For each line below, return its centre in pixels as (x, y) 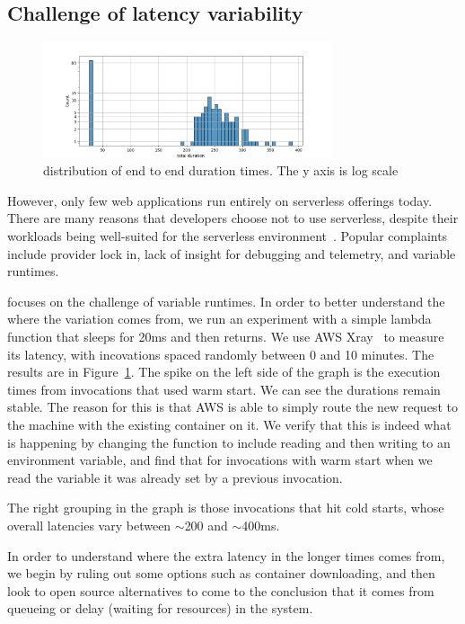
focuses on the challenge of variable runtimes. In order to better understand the (226, 301)
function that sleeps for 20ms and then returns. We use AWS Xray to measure (226, 337)
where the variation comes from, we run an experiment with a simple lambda (219, 319)
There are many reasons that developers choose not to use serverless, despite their (233, 218)
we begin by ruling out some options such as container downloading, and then (221, 573)
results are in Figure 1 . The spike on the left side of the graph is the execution (224, 372)
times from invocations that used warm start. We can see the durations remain (224, 389)
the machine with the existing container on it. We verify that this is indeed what (229, 425)
